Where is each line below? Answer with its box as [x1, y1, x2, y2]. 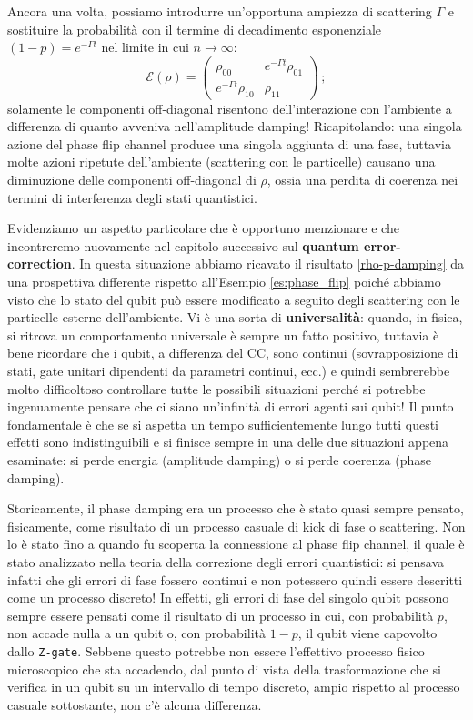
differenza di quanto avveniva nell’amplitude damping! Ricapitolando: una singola [7, 117, 462, 136]
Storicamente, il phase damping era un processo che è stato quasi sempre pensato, [7, 499, 464, 518]
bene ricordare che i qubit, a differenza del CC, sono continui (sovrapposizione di [7, 343, 458, 362]
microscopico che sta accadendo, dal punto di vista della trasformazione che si [7, 659, 441, 678]
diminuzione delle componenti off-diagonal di [7, 170, 257, 189]
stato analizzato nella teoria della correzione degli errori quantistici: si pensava [7, 552, 445, 571]
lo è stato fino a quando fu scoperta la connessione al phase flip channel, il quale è [7, 534, 465, 553]
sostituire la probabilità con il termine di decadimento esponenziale [7, 19, 382, 38]
